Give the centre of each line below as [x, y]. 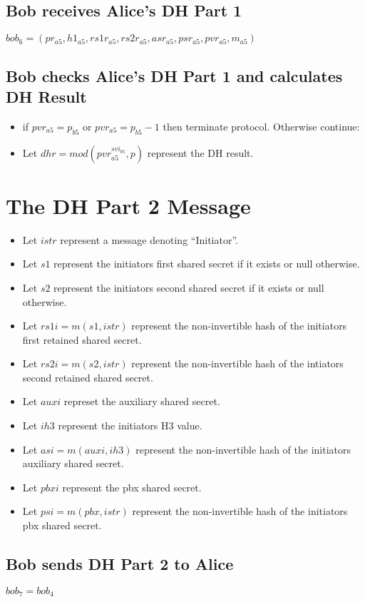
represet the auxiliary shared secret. [142, 401]
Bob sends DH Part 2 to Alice [120, 564]
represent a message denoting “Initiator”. [149, 239]
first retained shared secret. [82, 339]
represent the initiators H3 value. [130, 425]
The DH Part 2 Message [128, 205]
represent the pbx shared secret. [132, 487]
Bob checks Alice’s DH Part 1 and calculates [174, 75]
